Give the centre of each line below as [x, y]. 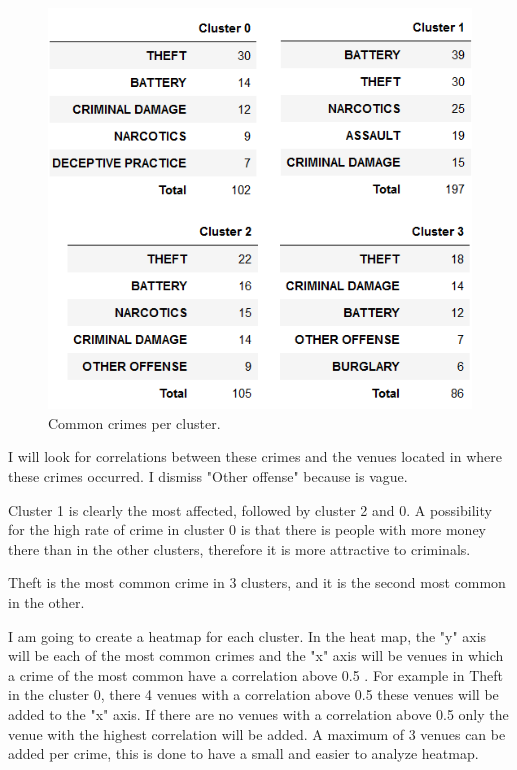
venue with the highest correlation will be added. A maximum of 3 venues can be [257, 733]
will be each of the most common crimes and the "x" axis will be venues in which [256, 655]
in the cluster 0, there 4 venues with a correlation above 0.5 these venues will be [253, 694]
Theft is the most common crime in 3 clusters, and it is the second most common [257, 582]
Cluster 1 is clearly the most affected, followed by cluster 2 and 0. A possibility [250, 509]
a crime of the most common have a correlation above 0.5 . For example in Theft [256, 674]
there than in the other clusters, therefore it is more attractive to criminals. [239, 548]
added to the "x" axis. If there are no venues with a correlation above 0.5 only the [258, 713]
